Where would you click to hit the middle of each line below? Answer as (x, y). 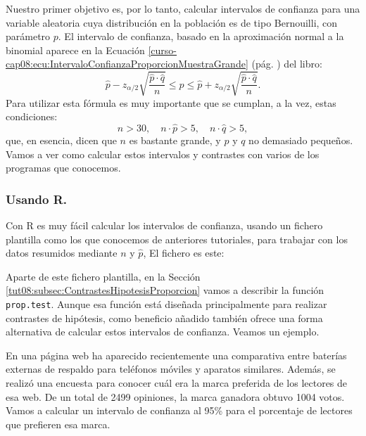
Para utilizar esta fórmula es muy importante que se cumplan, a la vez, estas (171, 102)
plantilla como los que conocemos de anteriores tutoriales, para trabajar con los (177, 239)
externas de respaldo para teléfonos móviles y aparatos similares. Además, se (171, 369)
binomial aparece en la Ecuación (75, 50)
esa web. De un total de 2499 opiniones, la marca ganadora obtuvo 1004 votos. (175, 396)
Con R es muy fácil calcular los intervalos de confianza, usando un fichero (164, 225)
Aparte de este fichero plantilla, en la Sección (103, 276)
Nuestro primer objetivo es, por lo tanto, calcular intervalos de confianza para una (183, 8)
